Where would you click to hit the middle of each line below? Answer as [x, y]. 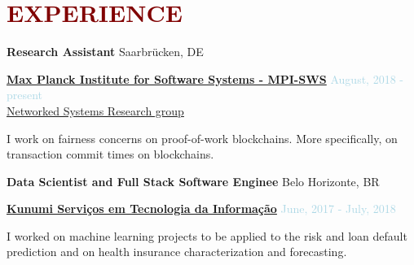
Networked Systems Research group [95, 110]
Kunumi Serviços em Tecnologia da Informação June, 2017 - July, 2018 [201, 209]
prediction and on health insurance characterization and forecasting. [177, 252]
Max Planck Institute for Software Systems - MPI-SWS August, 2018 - [205, 78]
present [25, 95]
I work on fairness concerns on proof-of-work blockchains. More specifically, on [202, 138]
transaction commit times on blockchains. [110, 154]
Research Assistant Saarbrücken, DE [105, 52]
